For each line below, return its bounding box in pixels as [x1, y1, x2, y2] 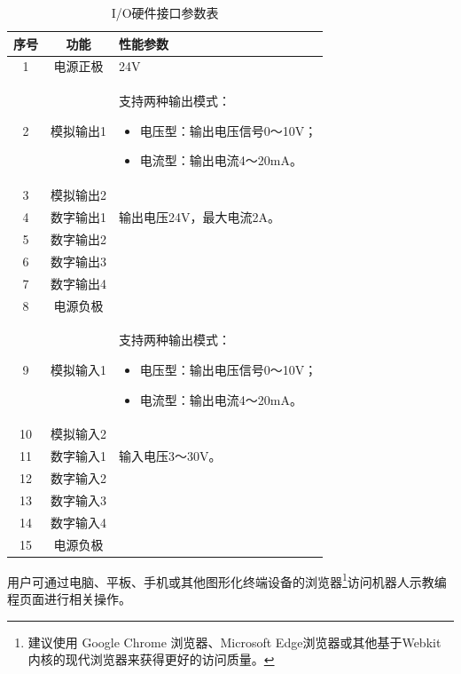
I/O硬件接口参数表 [111, 4, 219, 21]
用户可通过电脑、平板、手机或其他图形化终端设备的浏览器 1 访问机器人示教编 [7, 569, 447, 591]
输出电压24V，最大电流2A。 [119, 208, 280, 226]
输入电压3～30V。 [119, 447, 222, 465]
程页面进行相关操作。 [7, 589, 131, 607]
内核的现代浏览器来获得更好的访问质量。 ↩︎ [27, 650, 275, 669]
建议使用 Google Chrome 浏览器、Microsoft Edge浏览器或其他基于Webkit [27, 632, 441, 651]
